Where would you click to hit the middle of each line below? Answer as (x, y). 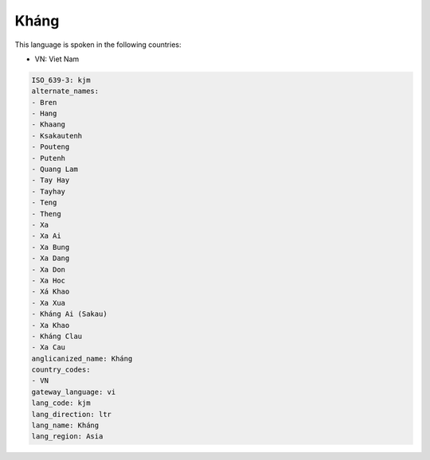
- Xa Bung (51, 247)
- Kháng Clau (57, 336)
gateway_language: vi (74, 392)
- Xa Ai (46, 236)
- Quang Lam (55, 170)
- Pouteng (51, 147)
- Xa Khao (51, 325)
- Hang (44, 114)
